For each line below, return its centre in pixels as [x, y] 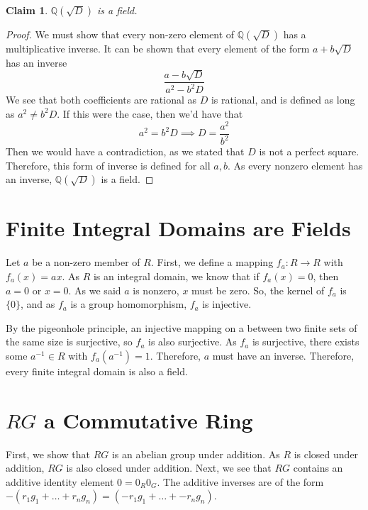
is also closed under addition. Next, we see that [169, 468]
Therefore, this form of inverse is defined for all [108, 165]
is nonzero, [156, 290]
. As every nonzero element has [295, 165]
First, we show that [48, 454]
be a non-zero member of [86, 262]
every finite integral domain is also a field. [97, 371]
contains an [318, 468]
